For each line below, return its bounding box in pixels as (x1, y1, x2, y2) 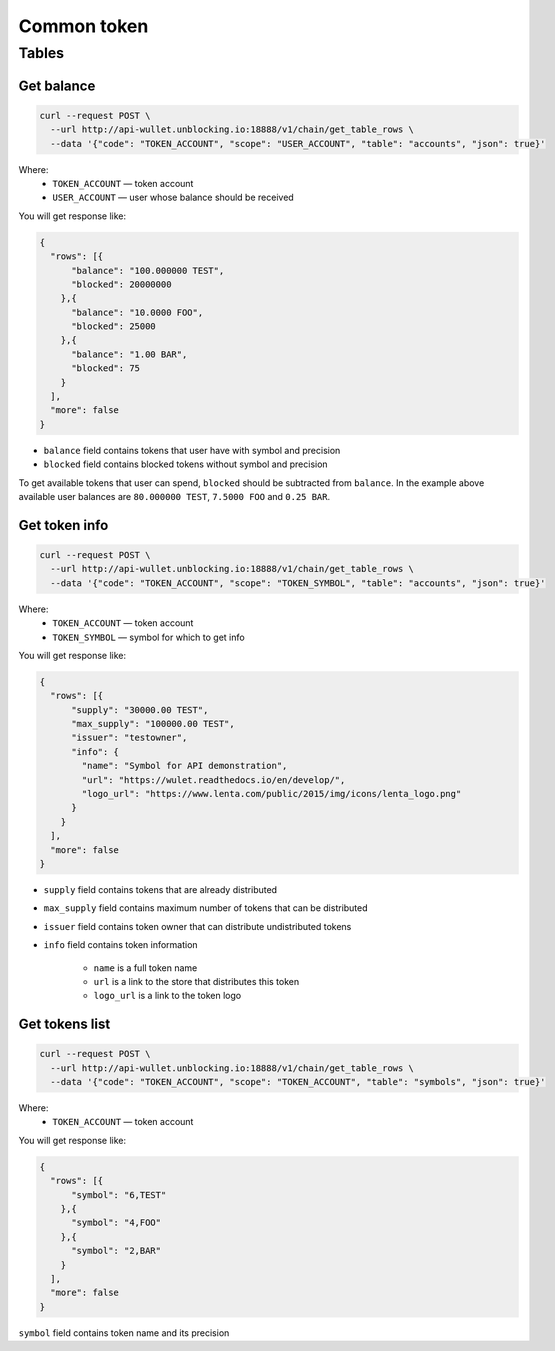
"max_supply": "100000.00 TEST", (71, 718, 235, 730)
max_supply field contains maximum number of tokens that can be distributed (43, 902, 369, 914)
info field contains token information (43, 939, 199, 951)
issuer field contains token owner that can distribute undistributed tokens (43, 920, 352, 932)
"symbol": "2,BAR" (71, 1245, 162, 1257)
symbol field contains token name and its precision (18, 1326, 230, 1339)
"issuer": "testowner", (71, 732, 188, 744)
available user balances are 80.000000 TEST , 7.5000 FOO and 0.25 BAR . (18, 490, 331, 502)
